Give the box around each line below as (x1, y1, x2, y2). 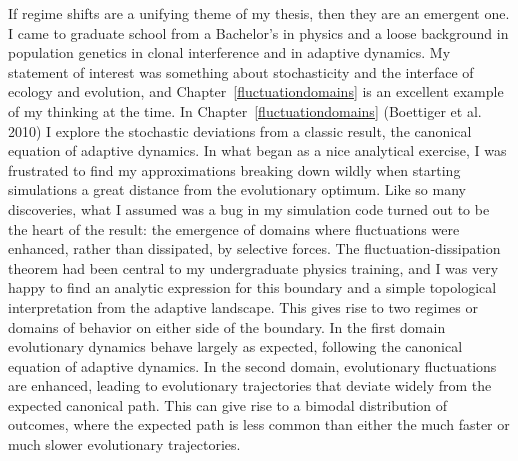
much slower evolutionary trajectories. (8, 434, 241, 455)
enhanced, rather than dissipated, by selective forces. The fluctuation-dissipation (8, 238, 501, 259)
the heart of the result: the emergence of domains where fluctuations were (8, 218, 460, 239)
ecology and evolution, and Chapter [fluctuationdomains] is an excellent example (8, 81, 504, 102)
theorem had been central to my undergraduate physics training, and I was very (8, 257, 499, 278)
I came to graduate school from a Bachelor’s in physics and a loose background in (8, 22, 509, 43)
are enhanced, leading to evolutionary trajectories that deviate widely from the (8, 375, 492, 396)
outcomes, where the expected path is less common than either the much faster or (8, 414, 510, 435)
